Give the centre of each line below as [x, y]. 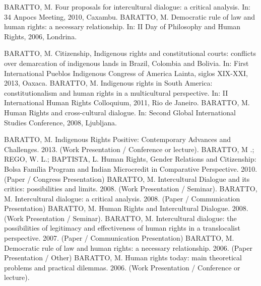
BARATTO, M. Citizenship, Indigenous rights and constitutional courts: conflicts [130, 53]
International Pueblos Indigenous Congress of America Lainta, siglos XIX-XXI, [126, 73]
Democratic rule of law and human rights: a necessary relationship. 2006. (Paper [128, 247]
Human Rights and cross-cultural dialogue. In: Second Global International [120, 112]
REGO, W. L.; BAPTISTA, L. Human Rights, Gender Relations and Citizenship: [130, 159]
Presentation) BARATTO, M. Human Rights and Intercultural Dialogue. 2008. [126, 208]
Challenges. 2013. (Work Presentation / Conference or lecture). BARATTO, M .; [129, 149]
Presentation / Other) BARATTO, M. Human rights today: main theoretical [123, 258]
